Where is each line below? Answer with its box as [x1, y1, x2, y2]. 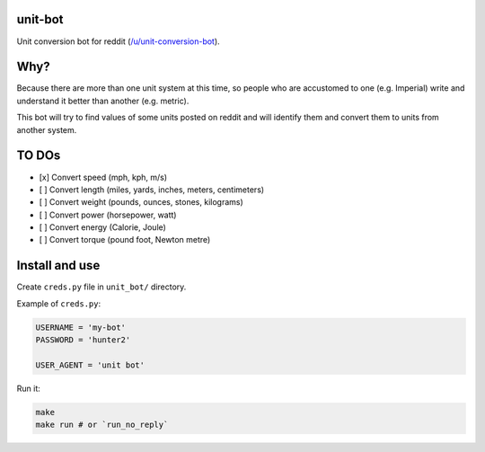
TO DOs [16, 148, 61, 164]
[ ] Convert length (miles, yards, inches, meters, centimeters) [39, 184, 265, 195]
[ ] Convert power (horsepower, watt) [39, 209, 177, 220]
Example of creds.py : [16, 297, 101, 309]
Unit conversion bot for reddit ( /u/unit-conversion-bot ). [16, 36, 220, 47]
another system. [16, 124, 77, 135]
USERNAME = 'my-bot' [35, 322, 126, 332]
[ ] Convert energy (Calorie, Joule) [39, 222, 166, 233]
